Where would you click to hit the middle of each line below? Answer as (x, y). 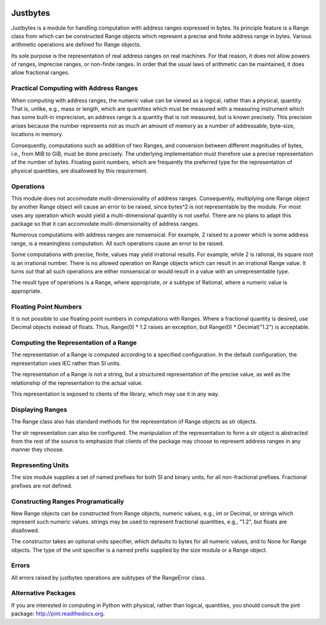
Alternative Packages (43, 593)
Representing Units (40, 465)
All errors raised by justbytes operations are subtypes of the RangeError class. (109, 577)
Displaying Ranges (39, 410)
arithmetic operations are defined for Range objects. (76, 45)
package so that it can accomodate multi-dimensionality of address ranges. (105, 224)
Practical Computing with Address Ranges (75, 88)
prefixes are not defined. (42, 486)
